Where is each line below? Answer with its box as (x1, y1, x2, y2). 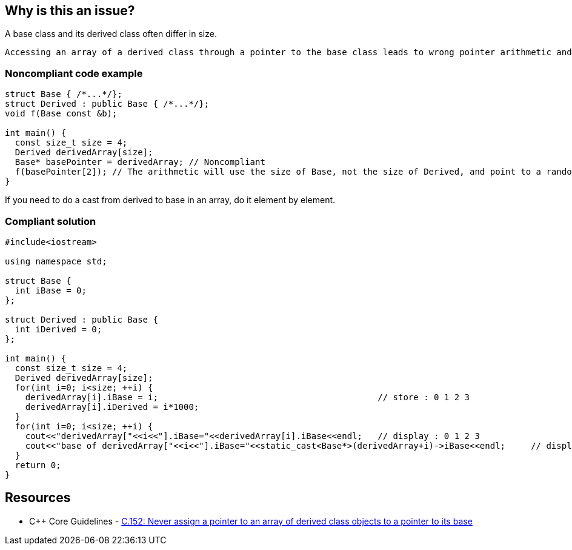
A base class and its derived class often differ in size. (5, 29, 217, 39)
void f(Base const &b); (5, 109, 118, 119)
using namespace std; (5, 256, 107, 266)
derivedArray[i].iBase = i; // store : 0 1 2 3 (25, 392, 470, 402)
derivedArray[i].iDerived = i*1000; (25, 401, 199, 412)
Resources (5, 490, 71, 506)
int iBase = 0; (15, 285, 87, 295)
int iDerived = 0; (15, 324, 102, 334)
